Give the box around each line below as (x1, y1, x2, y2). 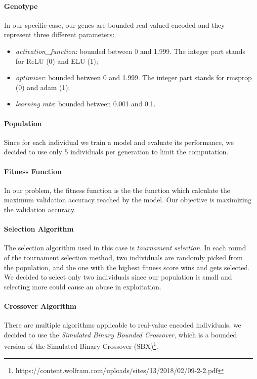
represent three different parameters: (4, 29, 115, 40)
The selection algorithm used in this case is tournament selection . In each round (4, 242, 246, 253)
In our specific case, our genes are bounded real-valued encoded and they (4, 19, 225, 30)
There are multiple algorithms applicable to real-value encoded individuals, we (4, 320, 241, 330)
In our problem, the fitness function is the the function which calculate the (4, 185, 230, 195)
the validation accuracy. (4, 204, 76, 214)
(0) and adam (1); (15, 82, 70, 92)
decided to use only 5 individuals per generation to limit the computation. (4, 146, 229, 157)
